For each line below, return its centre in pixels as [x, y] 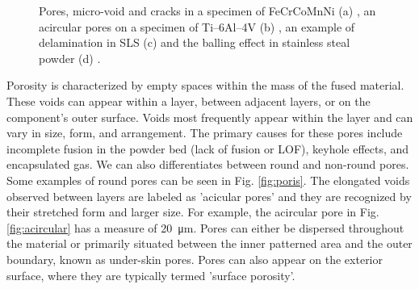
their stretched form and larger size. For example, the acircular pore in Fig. [193, 212]
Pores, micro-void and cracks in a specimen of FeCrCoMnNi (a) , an [207, 10]
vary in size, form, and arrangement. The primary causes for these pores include [205, 133]
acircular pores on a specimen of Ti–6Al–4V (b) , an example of [197, 26]
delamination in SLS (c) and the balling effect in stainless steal [195, 42]
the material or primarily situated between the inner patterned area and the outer [209, 243]
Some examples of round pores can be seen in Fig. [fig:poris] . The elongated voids [208, 180]
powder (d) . [70, 58]
